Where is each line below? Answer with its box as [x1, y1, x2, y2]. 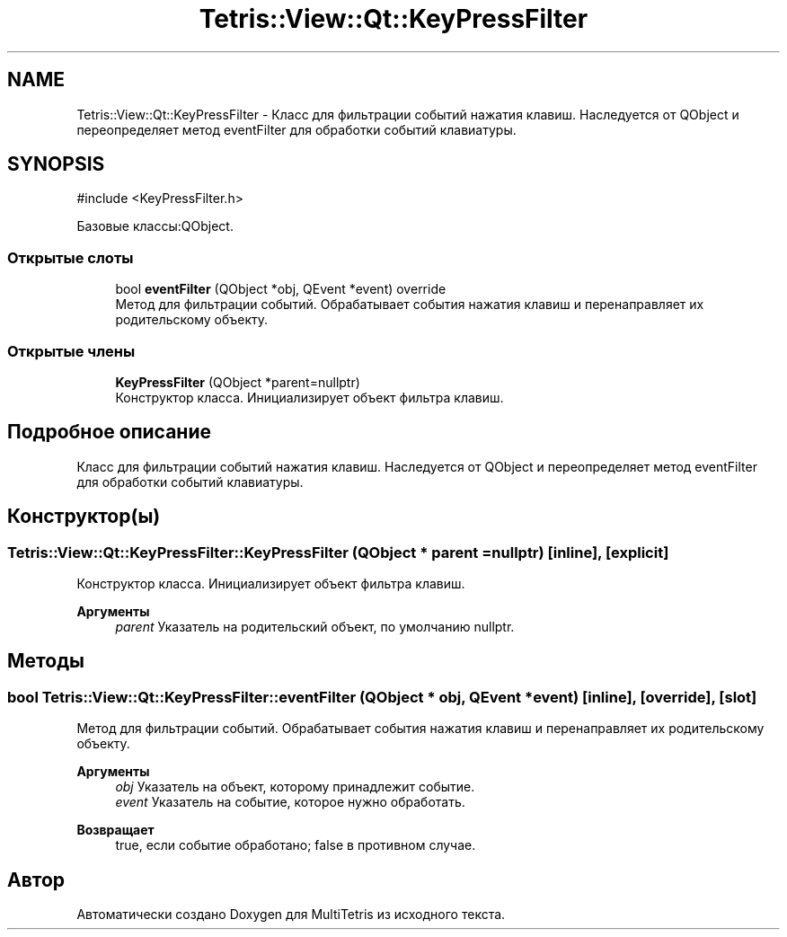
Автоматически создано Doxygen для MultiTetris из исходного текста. [76, 906, 506, 923]
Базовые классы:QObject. [76, 218, 234, 234]
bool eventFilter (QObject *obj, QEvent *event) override [115, 281, 447, 297]
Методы [7, 650, 84, 673]
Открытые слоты [7, 248, 134, 267]
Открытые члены [7, 341, 136, 360]
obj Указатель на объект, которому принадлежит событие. [115, 779, 475, 795]
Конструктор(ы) [7, 505, 161, 528]
